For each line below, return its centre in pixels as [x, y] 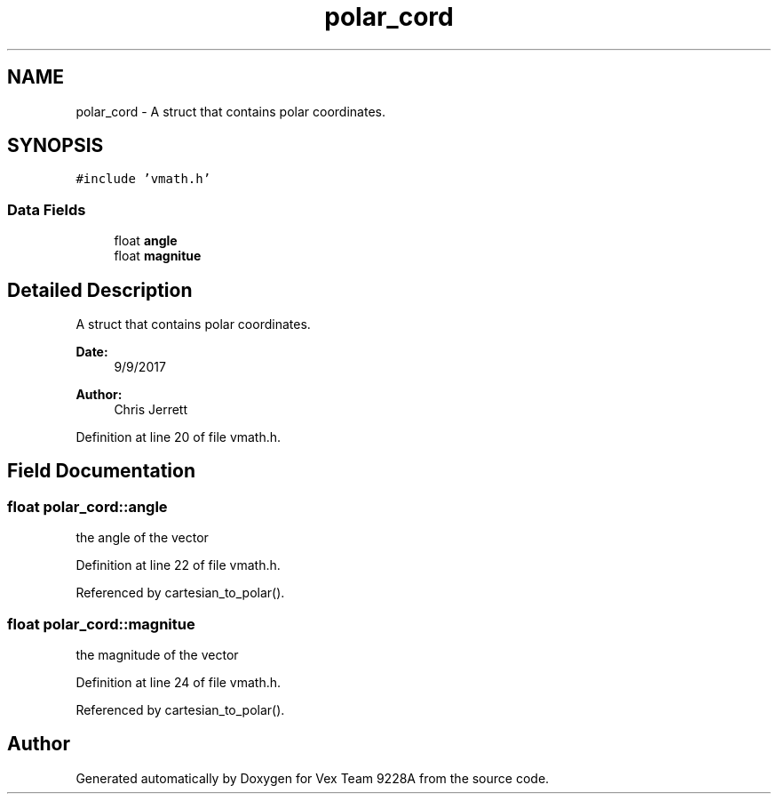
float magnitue [158, 256]
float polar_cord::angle [87, 506]
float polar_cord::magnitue [101, 624]
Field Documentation [101, 471]
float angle [146, 241]
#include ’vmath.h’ [143, 179]
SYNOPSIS [56, 146]
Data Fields [47, 209]
